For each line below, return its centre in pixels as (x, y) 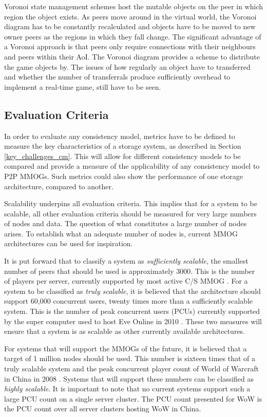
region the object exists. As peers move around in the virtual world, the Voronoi (130, 16)
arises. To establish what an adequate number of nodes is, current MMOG (121, 233)
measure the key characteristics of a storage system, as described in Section (123, 146)
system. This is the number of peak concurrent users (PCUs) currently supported (132, 311)
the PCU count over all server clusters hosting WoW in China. (103, 409)
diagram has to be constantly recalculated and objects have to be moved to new (130, 26)
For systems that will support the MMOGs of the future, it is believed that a (126, 348)
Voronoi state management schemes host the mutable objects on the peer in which (134, 6)
